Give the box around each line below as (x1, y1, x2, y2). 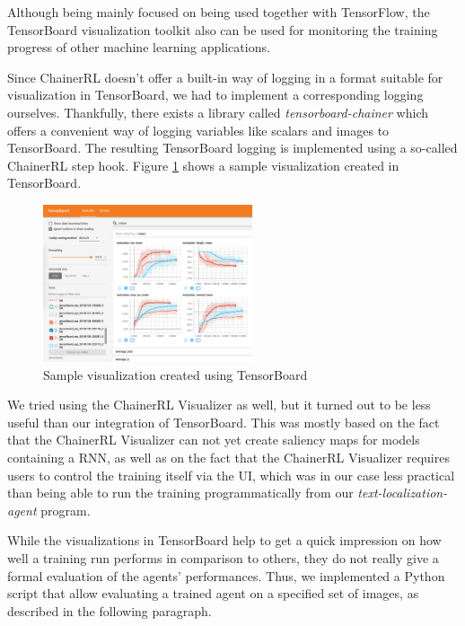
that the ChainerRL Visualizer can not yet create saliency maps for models (7, 430, 420, 449)
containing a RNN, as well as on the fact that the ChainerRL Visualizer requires (7, 448, 450, 467)
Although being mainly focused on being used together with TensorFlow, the (7, 3, 430, 21)
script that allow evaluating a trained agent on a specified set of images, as (7, 584, 419, 603)
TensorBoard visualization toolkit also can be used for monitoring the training (7, 20, 438, 39)
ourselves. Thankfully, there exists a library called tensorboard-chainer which (7, 102, 429, 121)
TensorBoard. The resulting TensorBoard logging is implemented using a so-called (7, 138, 458, 157)
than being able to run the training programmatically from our (7, 483, 354, 502)
